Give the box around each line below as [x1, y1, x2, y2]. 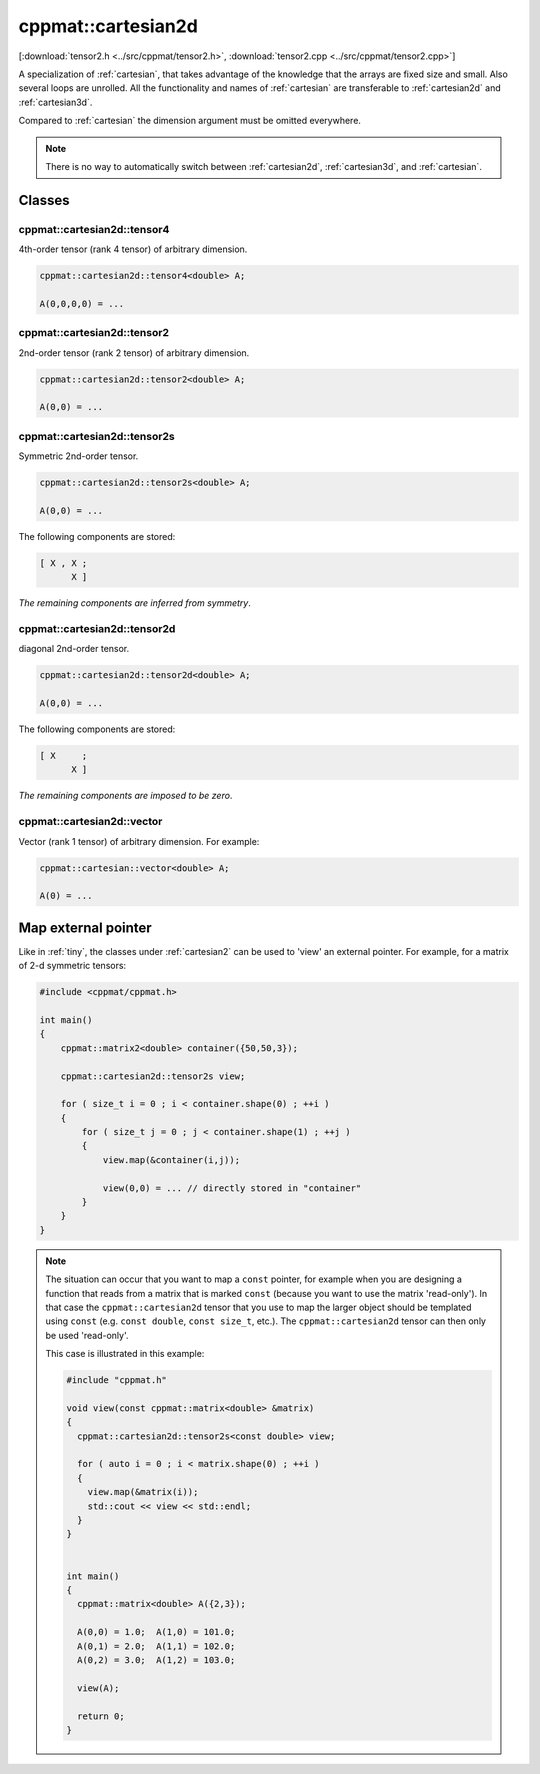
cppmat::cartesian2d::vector [18, 815, 163, 829]
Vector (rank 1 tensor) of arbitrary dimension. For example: [18, 835, 260, 847]
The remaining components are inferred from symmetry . [18, 597, 252, 609]
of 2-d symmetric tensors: [18, 960, 127, 972]
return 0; [76, 1710, 125, 1722]
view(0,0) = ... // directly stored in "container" [102, 1182, 362, 1194]
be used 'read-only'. [45, 1329, 129, 1341]
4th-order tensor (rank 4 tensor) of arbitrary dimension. [18, 243, 248, 255]
